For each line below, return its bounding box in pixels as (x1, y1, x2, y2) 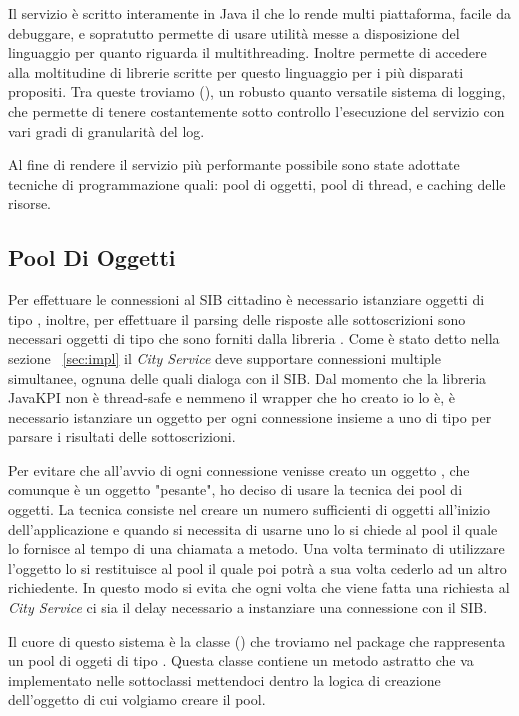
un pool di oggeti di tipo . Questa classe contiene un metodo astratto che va (8, 650, 474, 671)
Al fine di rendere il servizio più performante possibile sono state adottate (8, 154, 460, 175)
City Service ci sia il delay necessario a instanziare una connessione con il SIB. (8, 597, 488, 618)
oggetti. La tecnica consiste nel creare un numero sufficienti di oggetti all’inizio (8, 499, 490, 520)
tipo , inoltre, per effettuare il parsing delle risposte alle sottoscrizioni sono (8, 308, 466, 329)
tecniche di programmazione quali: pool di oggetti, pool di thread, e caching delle (8, 173, 506, 194)
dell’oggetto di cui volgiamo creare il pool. (8, 689, 266, 710)
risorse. (8, 193, 52, 214)
